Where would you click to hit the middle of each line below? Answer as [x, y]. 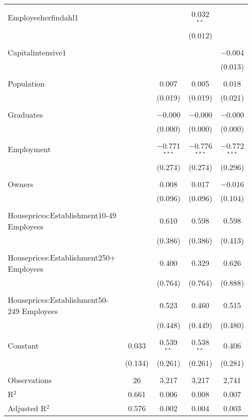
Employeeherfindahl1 [43, 17]
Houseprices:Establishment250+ [62, 257]
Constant [23, 345]
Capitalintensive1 [37, 52]
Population [26, 83]
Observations [30, 380]
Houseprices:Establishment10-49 [62, 215]
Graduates [25, 114]
